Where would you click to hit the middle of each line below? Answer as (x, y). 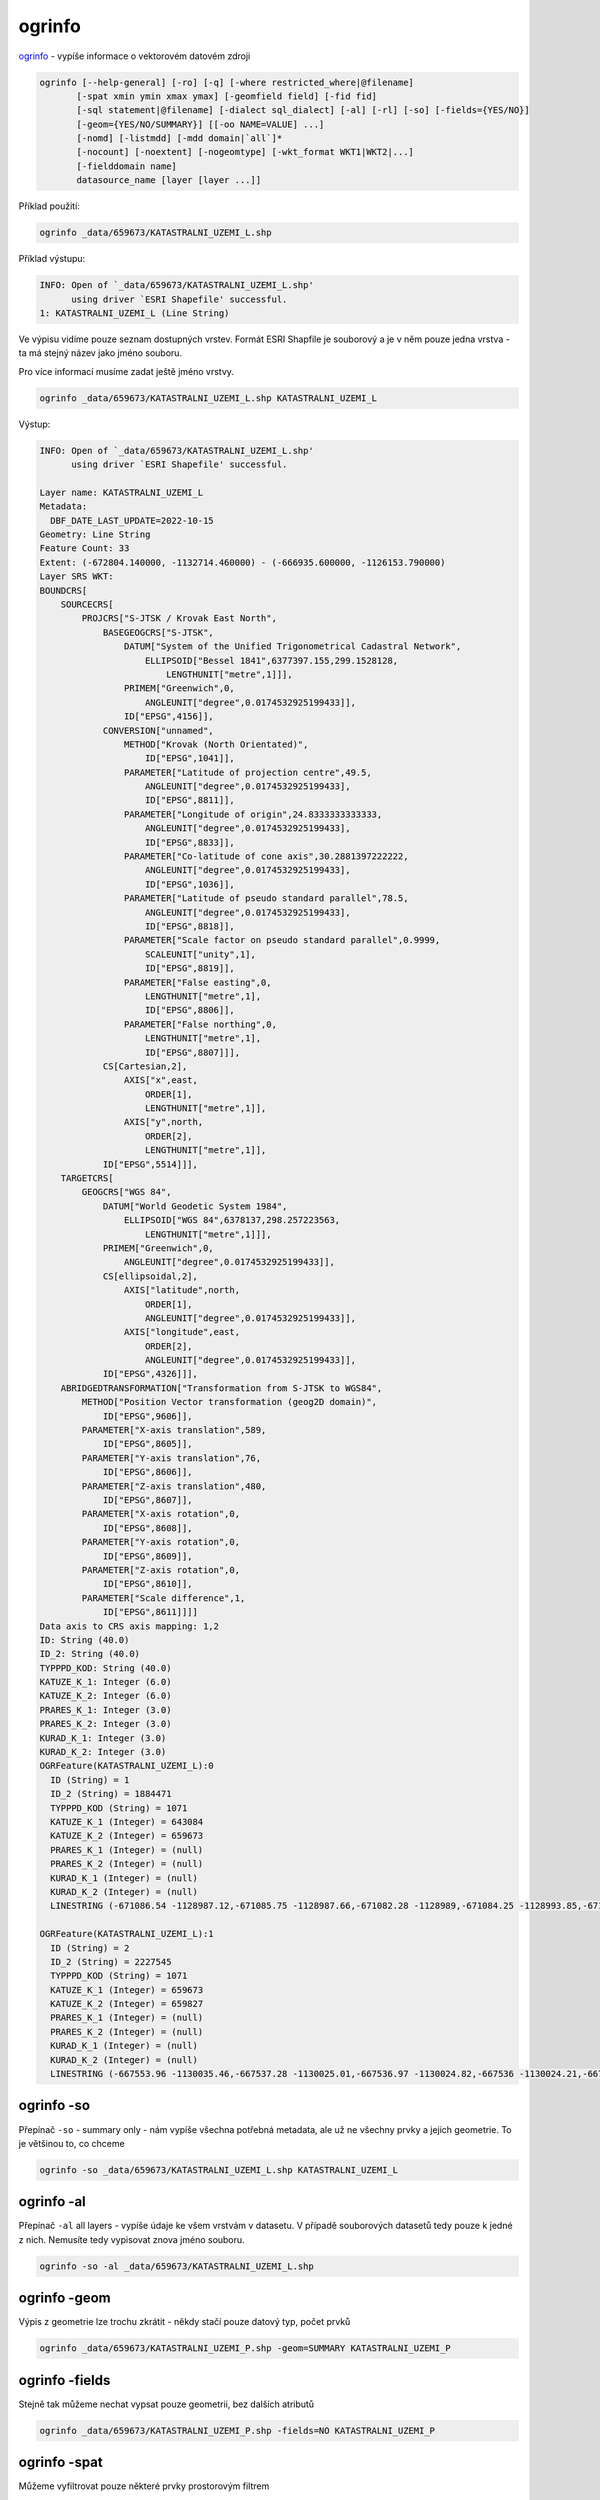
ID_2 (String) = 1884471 (111, 1794)
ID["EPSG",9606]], (148, 1416)
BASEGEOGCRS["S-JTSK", (158, 632)
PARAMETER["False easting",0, (197, 982)
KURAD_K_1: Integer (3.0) (103, 1738)
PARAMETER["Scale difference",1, (163, 1598)
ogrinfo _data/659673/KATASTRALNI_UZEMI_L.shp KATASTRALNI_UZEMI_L (208, 398)
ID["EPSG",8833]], (190, 842)
